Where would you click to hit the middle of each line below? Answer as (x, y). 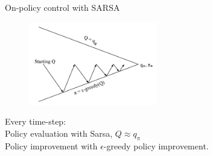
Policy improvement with (51, 145)
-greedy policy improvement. (156, 145)
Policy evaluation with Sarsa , (59, 133)
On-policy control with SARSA (62, 7)
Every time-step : (36, 121)
